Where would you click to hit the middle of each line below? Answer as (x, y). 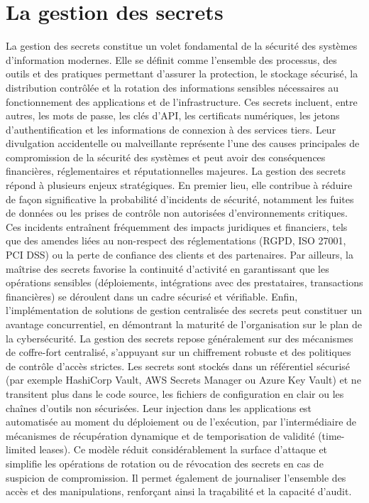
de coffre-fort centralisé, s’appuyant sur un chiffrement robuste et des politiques (178, 352)
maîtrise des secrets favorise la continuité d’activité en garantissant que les (167, 268)
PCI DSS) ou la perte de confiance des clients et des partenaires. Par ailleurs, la (180, 255)
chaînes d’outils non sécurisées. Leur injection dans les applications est (159, 407)
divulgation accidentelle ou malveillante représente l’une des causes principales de (183, 143)
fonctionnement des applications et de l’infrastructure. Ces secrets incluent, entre (182, 101)
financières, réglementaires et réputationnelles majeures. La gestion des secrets (176, 171)
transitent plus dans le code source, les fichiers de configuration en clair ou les (175, 393)
